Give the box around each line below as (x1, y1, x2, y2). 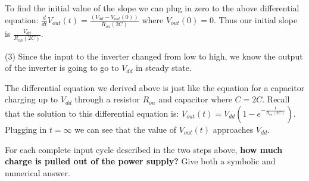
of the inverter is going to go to (5, 61, 119, 74)
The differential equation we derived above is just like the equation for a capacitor (5, 81, 305, 93)
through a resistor (74, 93, 140, 105)
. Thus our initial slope (213, 13, 298, 26)
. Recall (262, 93, 290, 105)
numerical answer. (5, 166, 70, 179)
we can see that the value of (74, 123, 177, 135)
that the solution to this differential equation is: (5, 107, 179, 119)
